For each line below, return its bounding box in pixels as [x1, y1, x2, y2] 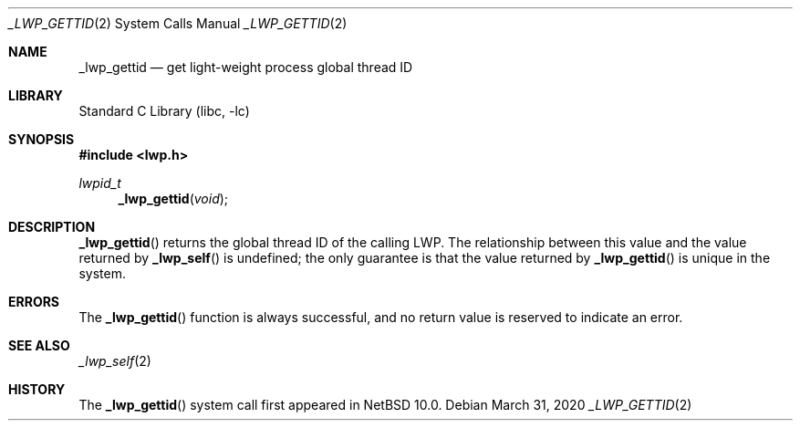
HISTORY [8, 381, 66, 397]
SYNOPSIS [8, 131, 75, 147]
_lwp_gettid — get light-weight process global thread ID [78, 59, 413, 75]
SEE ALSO [8, 338, 70, 353]
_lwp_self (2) [78, 353, 151, 369]
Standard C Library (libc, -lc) [78, 103, 250, 119]
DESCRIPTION [8, 219, 96, 235]
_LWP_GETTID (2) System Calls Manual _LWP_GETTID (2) [8, 16, 348, 31]
